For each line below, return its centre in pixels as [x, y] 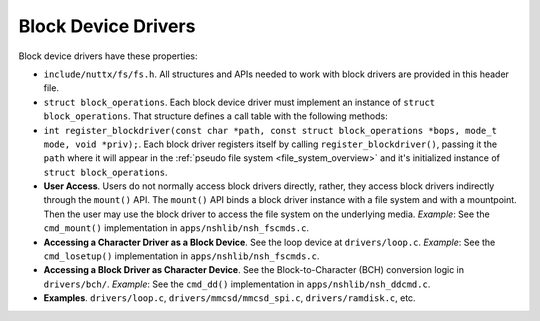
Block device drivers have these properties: [108, 56]
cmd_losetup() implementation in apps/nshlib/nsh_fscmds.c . [181, 256]
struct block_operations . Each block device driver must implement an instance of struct [239, 102]
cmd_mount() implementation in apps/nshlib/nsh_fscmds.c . [176, 228]
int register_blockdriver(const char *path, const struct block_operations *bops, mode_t [270, 130]
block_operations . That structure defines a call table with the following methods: [216, 116]
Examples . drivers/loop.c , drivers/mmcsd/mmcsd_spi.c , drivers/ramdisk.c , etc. [229, 298]
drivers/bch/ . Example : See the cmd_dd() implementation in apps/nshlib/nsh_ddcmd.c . [237, 284]
